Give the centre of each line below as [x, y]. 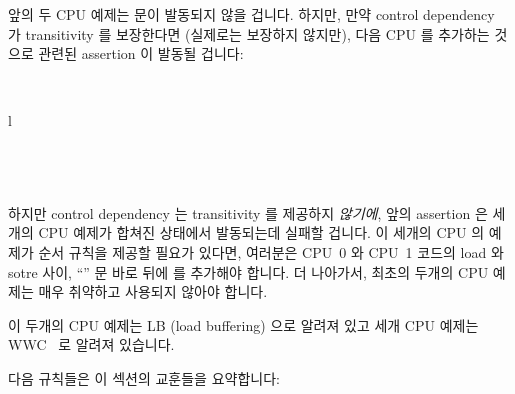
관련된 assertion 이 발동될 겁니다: [141, 53]
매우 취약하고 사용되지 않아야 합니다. [153, 291]
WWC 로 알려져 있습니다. [91, 344]
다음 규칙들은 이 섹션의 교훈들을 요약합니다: [144, 377]
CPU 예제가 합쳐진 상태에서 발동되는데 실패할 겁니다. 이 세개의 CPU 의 [261, 232]
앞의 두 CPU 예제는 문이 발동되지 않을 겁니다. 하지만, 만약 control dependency [251, 14]
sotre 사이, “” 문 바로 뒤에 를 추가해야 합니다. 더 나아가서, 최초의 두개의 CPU [248, 271]
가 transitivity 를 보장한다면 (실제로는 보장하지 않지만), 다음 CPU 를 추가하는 [249, 33]
